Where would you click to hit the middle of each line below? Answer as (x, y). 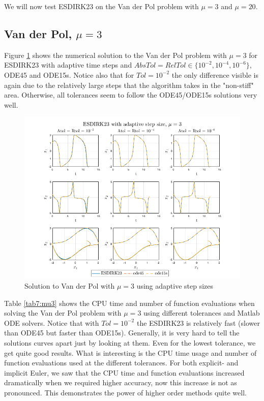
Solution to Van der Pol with (70, 285)
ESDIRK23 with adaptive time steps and (68, 65)
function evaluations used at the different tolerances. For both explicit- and (121, 363)
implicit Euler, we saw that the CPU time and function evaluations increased (124, 372)
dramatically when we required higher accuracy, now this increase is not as (121, 382)
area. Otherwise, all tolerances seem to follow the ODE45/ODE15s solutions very (131, 95)
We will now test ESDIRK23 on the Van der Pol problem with (101, 6)
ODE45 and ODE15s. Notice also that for (69, 74)
